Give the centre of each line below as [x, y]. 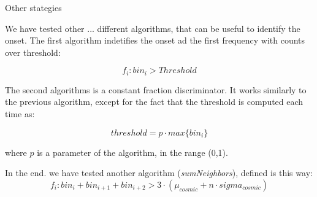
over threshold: [33, 52]
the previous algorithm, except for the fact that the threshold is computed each [154, 102]
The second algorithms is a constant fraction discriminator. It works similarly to [156, 89]
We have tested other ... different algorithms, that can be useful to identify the [153, 28]
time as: [20, 114]
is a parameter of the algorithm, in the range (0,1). [132, 152]
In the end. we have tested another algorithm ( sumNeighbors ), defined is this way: [159, 173]
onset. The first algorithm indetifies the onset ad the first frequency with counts [155, 40]
